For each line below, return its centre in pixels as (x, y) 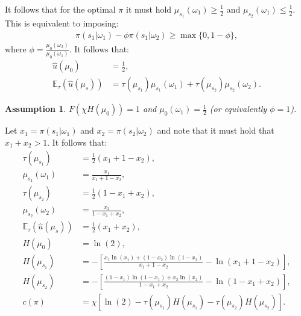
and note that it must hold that (216, 130)
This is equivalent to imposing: (62, 23)
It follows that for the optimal (60, 9)
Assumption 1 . (36, 109)
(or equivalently (238, 109)
